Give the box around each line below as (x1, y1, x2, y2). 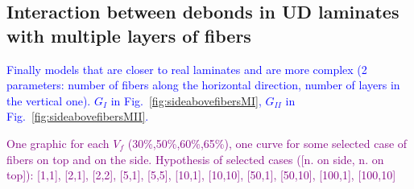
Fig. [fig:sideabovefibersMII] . (6, 108, 149, 125)
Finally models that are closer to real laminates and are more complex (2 (6, 60, 367, 77)
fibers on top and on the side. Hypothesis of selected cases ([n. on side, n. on (6, 150, 384, 167)
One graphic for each (6, 134, 110, 151)
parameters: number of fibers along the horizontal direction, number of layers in (6, 76, 400, 93)
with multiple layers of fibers (6, 23, 251, 47)
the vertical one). (6, 92, 91, 109)
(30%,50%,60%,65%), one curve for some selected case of (127, 134, 408, 151)
